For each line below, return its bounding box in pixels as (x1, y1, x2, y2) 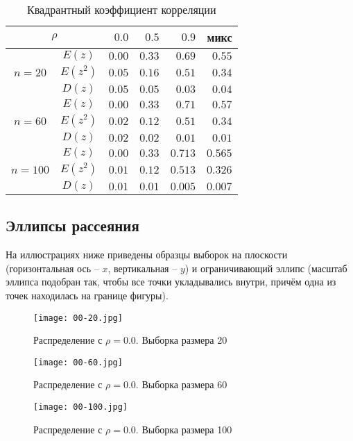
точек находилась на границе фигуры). (6, 288, 169, 302)
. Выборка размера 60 (135, 377, 227, 392)
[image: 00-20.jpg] (33, 313, 123, 323)
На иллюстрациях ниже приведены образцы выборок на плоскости (6, 247, 288, 262)
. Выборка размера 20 (135, 333, 227, 347)
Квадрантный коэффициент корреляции (27, 1, 216, 17)
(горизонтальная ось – (6, 260, 99, 275)
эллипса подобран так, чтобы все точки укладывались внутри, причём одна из (6, 274, 336, 289)
